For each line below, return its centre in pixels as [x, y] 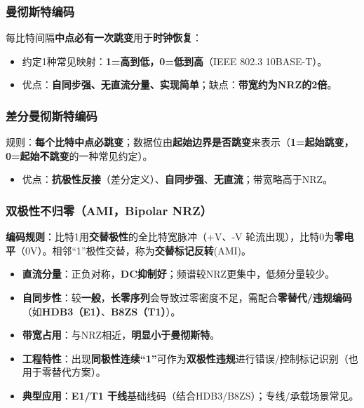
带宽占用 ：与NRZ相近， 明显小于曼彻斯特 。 [121, 335]
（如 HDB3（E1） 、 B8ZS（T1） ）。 [101, 311]
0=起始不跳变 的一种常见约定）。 [79, 155]
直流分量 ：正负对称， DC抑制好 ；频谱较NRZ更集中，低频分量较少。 [178, 274]
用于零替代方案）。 [64, 372]
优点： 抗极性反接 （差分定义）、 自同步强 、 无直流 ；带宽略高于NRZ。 [177, 179]
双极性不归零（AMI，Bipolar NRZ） [109, 210]
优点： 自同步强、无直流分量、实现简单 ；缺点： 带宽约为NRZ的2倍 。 [180, 84]
